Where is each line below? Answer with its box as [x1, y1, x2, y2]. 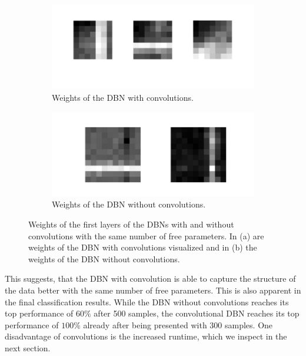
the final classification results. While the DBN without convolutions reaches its [5, 295, 289, 308]
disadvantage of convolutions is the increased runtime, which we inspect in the [5, 330, 287, 342]
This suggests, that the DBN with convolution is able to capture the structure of [5, 272, 296, 285]
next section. [5, 341, 51, 354]
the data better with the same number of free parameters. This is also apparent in [5, 284, 301, 296]
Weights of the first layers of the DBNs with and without [28, 218, 234, 230]
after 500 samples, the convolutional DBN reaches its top [94, 307, 300, 319]
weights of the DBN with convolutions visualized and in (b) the [28, 241, 257, 253]
